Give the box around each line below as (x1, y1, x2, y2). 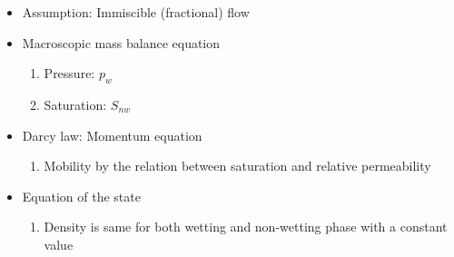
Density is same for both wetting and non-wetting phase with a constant (44, 217, 448, 236)
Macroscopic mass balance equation (22, 33, 221, 52)
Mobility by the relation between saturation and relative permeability (44, 156, 431, 175)
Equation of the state (22, 186, 141, 205)
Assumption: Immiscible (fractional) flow (22, 3, 250, 21)
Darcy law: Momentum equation (22, 125, 202, 144)
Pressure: (44, 64, 95, 83)
